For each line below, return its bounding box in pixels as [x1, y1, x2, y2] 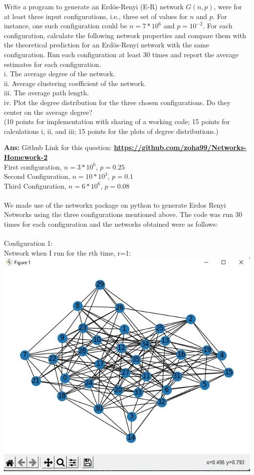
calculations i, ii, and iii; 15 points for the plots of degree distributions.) [4, 126, 219, 136]
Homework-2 [4, 151, 48, 162]
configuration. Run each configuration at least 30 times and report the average [4, 49, 239, 59]
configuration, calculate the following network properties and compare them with [4, 30, 246, 40]
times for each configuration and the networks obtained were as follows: [4, 219, 218, 229]
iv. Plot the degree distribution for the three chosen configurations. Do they [4, 97, 231, 107]
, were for [213, 1, 242, 11]
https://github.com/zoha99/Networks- [114, 142, 247, 152]
